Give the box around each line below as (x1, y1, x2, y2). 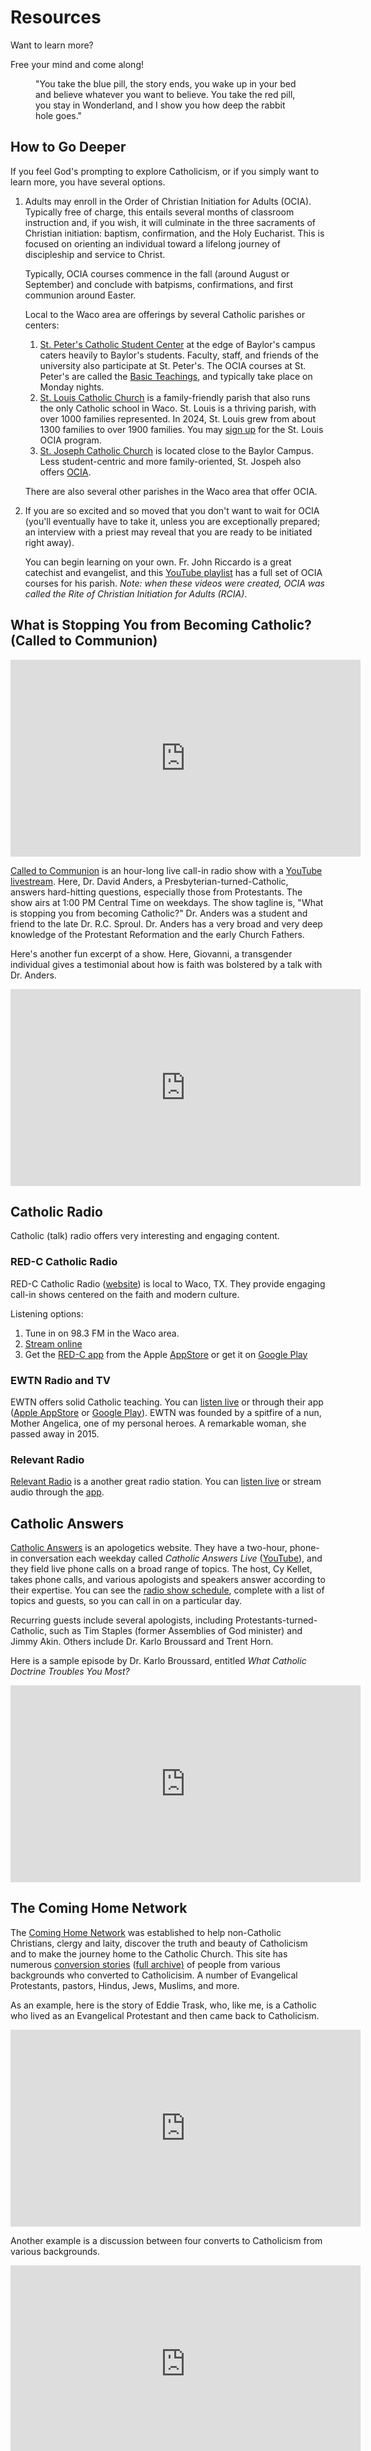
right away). (24, 536, 75, 548)
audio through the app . (10, 1486, 105, 1498)
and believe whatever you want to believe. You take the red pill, (35, 88, 296, 100)
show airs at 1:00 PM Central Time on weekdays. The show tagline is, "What (10, 896, 324, 908)
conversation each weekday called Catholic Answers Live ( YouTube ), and (19, 1552, 323, 1565)
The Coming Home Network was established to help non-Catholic (10, 1926, 282, 1938)
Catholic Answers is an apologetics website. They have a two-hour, (10, 1542, 288, 1554)
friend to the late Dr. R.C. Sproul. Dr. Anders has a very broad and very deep (10, 917, 323, 930)
